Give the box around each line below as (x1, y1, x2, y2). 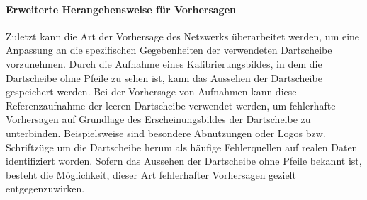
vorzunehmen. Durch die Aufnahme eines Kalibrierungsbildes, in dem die (6, 56, 322, 71)
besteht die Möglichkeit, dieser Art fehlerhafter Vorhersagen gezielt (6, 167, 296, 182)
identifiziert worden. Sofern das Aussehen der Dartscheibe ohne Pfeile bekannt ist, (6, 153, 362, 168)
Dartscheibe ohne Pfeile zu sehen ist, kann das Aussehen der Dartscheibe (6, 70, 322, 85)
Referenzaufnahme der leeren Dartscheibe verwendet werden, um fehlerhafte (6, 98, 336, 112)
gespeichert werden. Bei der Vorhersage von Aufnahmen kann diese (6, 84, 297, 99)
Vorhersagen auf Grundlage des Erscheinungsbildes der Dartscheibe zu (6, 112, 311, 127)
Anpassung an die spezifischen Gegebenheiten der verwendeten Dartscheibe (6, 42, 332, 57)
